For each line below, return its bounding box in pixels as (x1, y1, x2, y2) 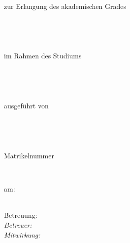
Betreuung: (4, 210, 37, 220)
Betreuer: (4, 219, 32, 230)
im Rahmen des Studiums (4, 50, 82, 61)
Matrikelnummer (4, 150, 54, 160)
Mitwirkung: (4, 229, 40, 240)
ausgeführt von (4, 100, 49, 111)
